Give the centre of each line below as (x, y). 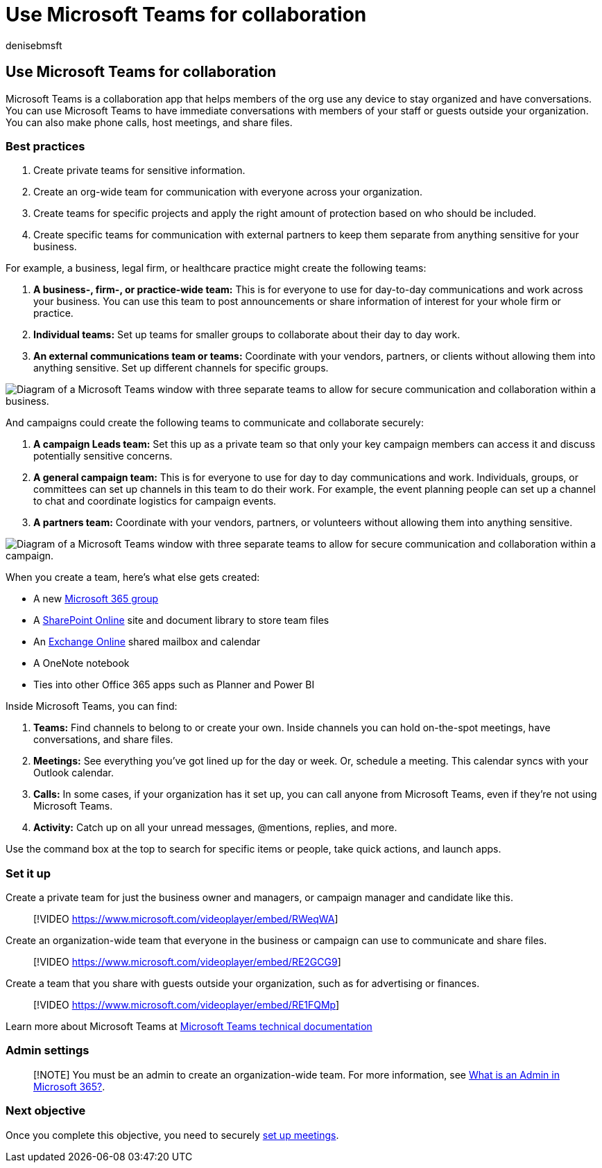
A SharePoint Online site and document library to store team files (181, 620)
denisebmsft (34, 45)
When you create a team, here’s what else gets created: (133, 577)
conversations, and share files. (103, 740)
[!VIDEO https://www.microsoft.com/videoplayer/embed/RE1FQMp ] (187, 1005)
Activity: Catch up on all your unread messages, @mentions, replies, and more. (215, 828)
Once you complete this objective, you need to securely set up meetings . (172, 1135)
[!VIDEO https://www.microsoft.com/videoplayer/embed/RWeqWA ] (186, 919)
